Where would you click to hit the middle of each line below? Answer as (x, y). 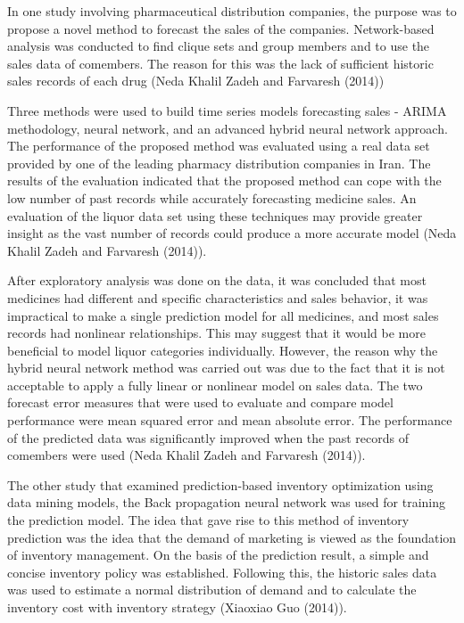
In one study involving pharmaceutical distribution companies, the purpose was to (232, 11)
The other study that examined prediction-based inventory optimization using (220, 484)
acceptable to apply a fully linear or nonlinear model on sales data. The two (215, 385)
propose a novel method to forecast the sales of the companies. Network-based (221, 28)
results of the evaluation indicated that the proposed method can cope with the (224, 180)
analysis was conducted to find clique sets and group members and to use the (219, 46)
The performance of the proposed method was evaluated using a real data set (219, 146)
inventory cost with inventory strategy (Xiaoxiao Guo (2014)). (177, 607)
